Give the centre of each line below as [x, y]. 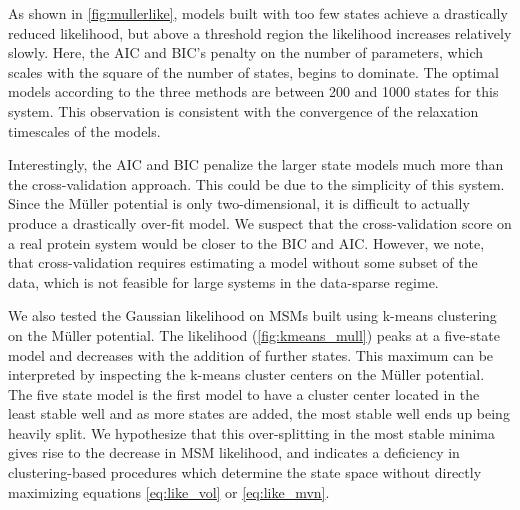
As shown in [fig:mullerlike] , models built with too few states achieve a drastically [258, 13]
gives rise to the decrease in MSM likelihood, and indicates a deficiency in [234, 452]
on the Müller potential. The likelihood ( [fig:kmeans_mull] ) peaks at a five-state [254, 334]
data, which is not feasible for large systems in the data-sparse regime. [223, 281]
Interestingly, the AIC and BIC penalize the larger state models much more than [256, 164]
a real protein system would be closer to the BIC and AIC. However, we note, [246, 242]
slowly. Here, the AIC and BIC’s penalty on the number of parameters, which [246, 52]
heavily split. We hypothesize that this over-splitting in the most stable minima [252, 432]
